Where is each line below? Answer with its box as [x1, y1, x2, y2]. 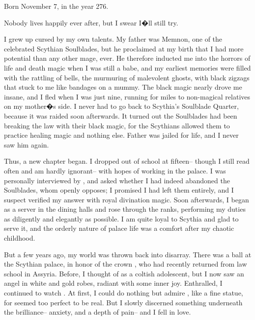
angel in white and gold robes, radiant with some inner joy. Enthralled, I [4, 278, 223, 288]
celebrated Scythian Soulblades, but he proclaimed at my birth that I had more [4, 43, 244, 53]
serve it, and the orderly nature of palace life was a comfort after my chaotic [4, 223, 234, 233]
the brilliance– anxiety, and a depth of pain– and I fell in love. [4, 307, 191, 317]
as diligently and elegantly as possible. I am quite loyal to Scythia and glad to [4, 213, 239, 223]
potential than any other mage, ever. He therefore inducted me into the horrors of [4, 53, 251, 63]
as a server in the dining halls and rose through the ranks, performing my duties [4, 204, 246, 214]
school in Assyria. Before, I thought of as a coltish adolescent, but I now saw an [4, 268, 244, 278]
